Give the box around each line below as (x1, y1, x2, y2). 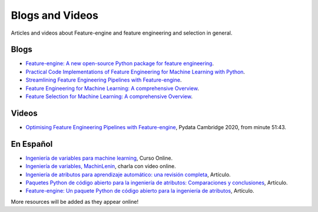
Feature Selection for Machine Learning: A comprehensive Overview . (25, 93, 193, 100)
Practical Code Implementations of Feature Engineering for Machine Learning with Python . (25, 68, 246, 75)
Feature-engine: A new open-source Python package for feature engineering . (25, 60, 214, 67)
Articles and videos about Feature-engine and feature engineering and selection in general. (11, 29, 233, 36)
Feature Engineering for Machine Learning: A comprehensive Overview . (25, 85, 200, 92)
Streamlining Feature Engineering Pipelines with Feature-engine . (25, 76, 182, 83)
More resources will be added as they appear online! (11, 198, 138, 205)
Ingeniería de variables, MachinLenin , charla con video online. (25, 163, 176, 170)
